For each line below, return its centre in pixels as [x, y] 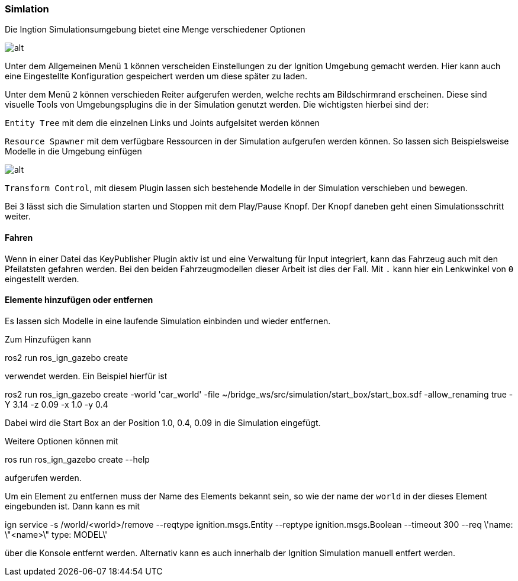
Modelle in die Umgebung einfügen [73, 151]
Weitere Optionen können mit [62, 441]
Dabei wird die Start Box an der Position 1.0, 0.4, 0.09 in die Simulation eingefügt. [163, 422]
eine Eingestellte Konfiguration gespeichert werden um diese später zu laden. [156, 76]
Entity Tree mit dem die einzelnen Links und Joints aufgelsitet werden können [162, 123]
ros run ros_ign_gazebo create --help [77, 459]
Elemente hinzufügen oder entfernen [79, 300]
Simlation [27, 9]
